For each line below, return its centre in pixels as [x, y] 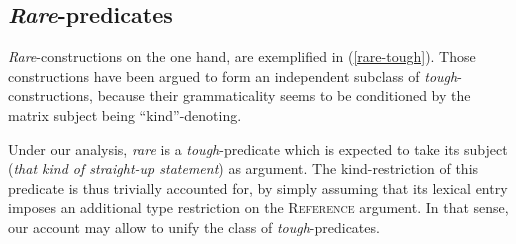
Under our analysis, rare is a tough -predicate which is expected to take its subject [258, 148]
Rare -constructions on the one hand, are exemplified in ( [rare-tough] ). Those [242, 56]
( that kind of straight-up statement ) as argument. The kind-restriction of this [243, 168]
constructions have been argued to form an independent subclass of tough [233, 75]
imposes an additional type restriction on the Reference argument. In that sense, [258, 207]
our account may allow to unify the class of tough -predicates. [194, 226]
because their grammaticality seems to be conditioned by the [284, 95]
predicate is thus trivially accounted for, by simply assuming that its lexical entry [258, 187]
